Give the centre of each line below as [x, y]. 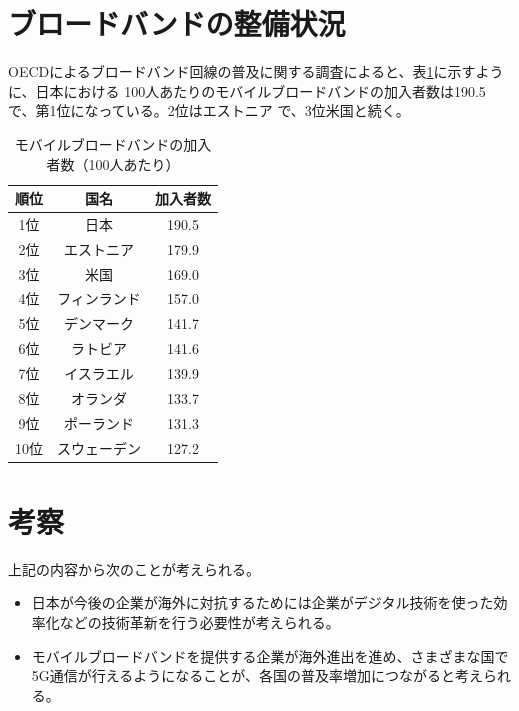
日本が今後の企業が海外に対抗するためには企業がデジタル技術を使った [262, 602]
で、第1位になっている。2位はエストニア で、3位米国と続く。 [209, 110]
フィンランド [99, 298]
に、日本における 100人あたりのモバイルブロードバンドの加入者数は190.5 [247, 90]
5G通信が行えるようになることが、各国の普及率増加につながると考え [257, 675]
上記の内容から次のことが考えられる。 [134, 568]
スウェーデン [99, 447]
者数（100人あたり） [113, 163]
